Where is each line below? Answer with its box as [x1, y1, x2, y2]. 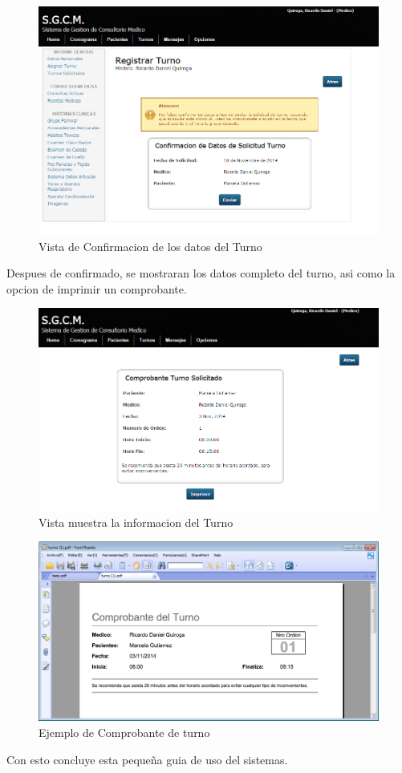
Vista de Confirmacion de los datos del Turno [39, 237, 262, 254]
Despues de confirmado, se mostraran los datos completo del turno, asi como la [6, 265, 396, 281]
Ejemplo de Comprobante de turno [39, 723, 210, 740]
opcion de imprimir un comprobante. [6, 280, 187, 297]
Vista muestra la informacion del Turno [39, 513, 233, 530]
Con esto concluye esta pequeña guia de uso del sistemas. [6, 751, 288, 767]
